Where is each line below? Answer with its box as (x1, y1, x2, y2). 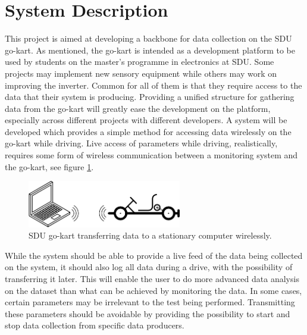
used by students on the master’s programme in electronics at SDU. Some (5, 55, 274, 68)
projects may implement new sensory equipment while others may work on (5, 67, 277, 79)
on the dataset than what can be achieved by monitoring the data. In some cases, (5, 284, 302, 296)
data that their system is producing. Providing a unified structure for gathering (5, 90, 295, 103)
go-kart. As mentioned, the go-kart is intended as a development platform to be (5, 43, 295, 56)
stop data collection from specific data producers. (5, 319, 184, 331)
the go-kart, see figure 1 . (5, 160, 94, 173)
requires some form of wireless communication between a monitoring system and (5, 149, 298, 161)
